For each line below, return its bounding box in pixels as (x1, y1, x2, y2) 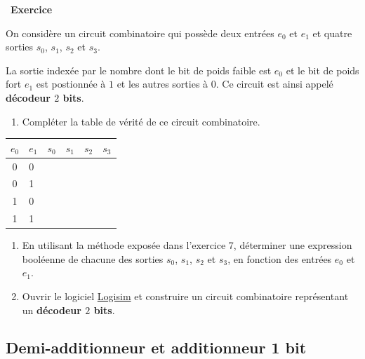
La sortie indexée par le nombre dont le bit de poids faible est (6, 62, 272, 77)
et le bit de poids (286, 62, 359, 77)
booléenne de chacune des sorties (22, 251, 164, 266)
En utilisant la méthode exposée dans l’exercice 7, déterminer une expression (22, 238, 352, 252)
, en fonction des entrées (227, 251, 332, 266)
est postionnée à (36, 76, 106, 91)
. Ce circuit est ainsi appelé (215, 76, 333, 91)
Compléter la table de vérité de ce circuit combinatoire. (22, 114, 260, 128)
